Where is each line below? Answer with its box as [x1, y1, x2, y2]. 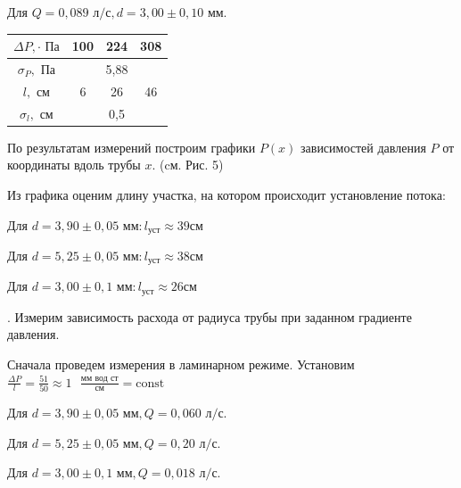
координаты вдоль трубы [7, 155, 141, 174]
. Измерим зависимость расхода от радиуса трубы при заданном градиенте [7, 307, 412, 326]
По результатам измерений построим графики [7, 137, 256, 156]
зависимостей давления [300, 137, 426, 156]
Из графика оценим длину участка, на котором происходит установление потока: [7, 185, 446, 203]
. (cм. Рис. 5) [152, 155, 224, 174]
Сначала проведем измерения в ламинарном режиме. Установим [7, 355, 355, 374]
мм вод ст [80, 374, 119, 384]
